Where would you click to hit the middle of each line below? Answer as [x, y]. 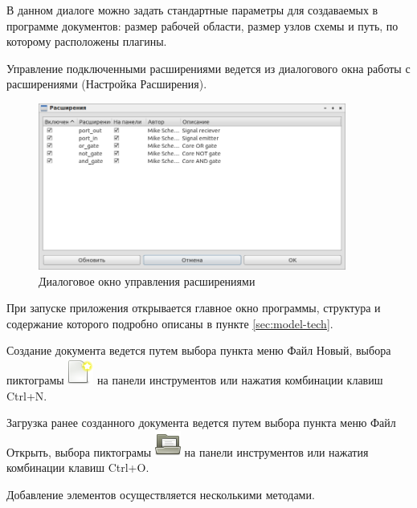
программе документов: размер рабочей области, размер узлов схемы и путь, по [202, 25]
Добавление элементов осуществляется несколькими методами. [161, 494]
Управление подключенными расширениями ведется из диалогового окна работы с [208, 68]
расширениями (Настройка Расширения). [107, 84]
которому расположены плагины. [87, 41]
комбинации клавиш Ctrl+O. [78, 467]
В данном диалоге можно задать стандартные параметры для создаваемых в [192, 10]
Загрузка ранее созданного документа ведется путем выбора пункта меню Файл [201, 423]
